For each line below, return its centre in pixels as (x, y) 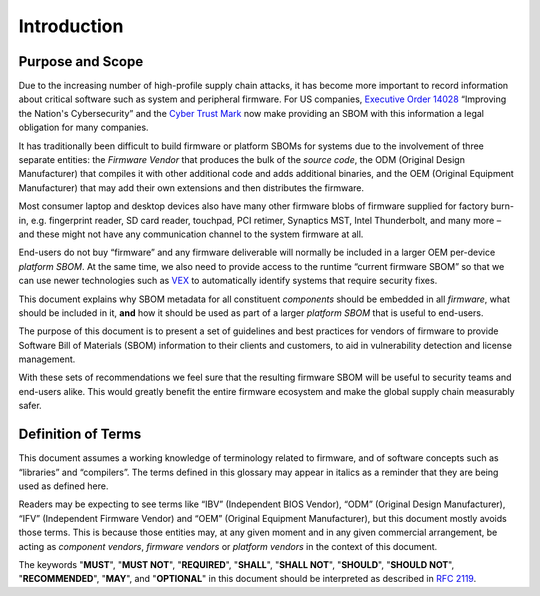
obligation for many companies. (83, 127)
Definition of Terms (80, 434)
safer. (30, 406)
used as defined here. (63, 486)
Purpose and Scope (81, 61)
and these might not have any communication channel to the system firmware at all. (191, 234)
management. (47, 359)
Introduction (71, 26)
